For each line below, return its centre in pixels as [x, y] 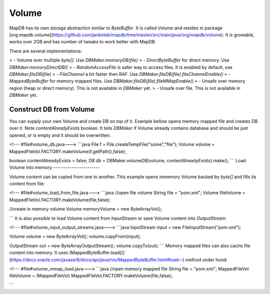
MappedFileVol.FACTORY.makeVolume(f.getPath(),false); [68, 151]
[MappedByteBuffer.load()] [97, 253]
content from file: [27, 184]
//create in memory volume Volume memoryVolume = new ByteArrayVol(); [86, 209]
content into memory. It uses [39, 253]
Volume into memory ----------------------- [54, 168]
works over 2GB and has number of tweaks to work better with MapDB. [83, 42]
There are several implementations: [46, 51]
